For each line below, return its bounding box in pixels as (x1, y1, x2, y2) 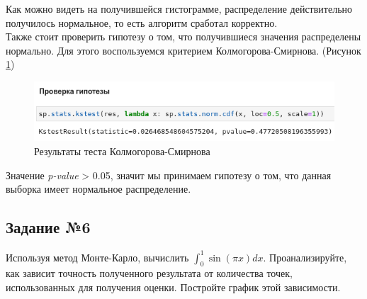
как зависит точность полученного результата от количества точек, (6, 266, 293, 281)
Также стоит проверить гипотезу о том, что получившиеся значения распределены (6, 29, 361, 44)
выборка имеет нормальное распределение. (6, 181, 191, 196)
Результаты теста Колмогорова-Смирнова (34, 144, 210, 159)
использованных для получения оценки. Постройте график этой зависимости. (6, 279, 341, 294)
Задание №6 (6, 216, 91, 238)
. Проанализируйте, (263, 249, 347, 264)
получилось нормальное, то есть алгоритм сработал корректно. (6, 15, 278, 30)
